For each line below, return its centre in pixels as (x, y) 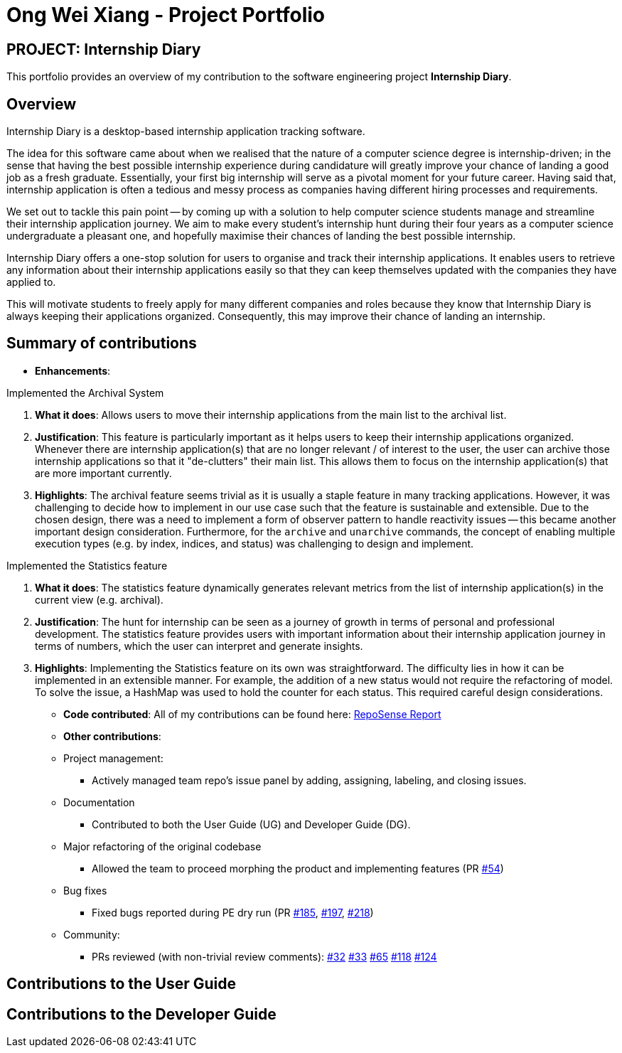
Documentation (99, 802)
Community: (92, 934)
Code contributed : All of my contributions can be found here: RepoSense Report (252, 714)
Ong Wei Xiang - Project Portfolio (166, 15)
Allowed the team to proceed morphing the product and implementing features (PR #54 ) (298, 868)
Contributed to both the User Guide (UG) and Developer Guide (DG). (251, 824)
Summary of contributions (102, 343)
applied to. (31, 282)
